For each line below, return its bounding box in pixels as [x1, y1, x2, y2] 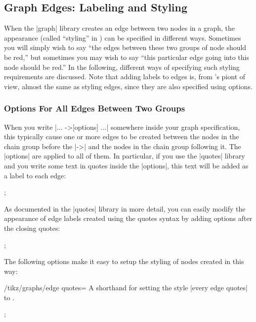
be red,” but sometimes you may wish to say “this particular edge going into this [4, 52, 249, 62]
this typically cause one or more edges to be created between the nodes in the [4, 131, 239, 142]
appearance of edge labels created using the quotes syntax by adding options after [4, 213, 253, 223]
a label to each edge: [4, 170, 66, 180]
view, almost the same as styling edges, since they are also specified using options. [4, 81, 253, 91]
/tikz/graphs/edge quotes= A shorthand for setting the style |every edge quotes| [4, 282, 248, 293]
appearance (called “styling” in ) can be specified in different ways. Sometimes [4, 32, 241, 43]
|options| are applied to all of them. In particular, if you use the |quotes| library [4, 151, 245, 161]
